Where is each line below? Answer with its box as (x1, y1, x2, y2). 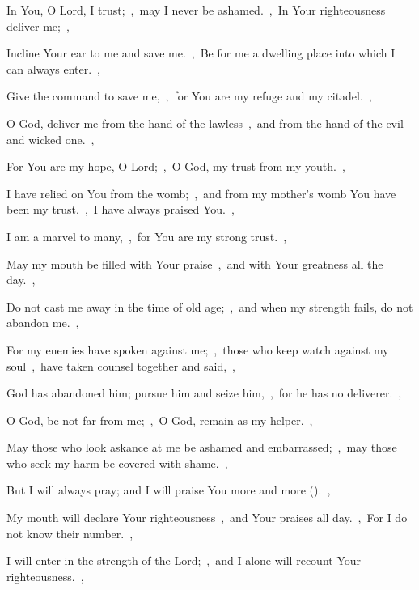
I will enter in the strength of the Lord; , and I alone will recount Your (6, 552, 361, 569)
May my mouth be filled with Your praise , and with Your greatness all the (6, 255, 383, 272)
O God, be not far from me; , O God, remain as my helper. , (6, 411, 313, 428)
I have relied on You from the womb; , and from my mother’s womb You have (6, 185, 396, 202)
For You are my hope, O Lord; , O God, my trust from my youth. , (6, 158, 345, 175)
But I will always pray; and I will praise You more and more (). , (6, 482, 331, 499)
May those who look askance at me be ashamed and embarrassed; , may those (6, 439, 397, 456)
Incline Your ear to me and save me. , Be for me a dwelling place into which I (6, 45, 396, 62)
